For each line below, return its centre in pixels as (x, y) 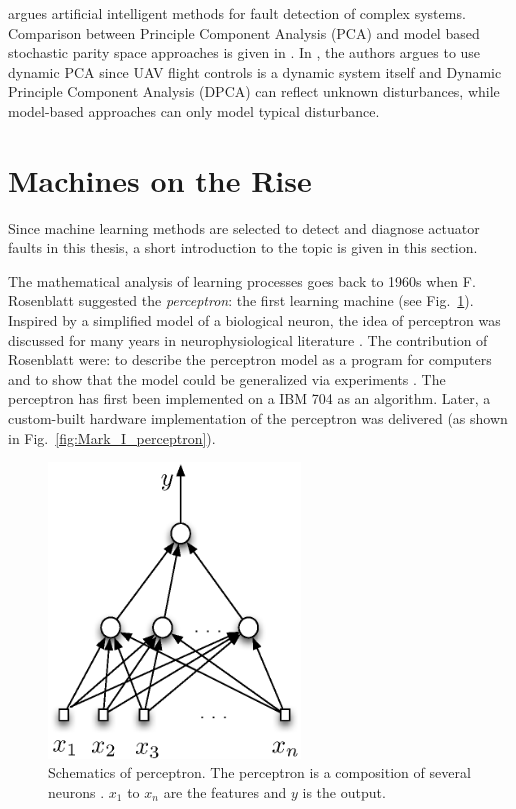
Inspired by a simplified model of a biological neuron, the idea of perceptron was (254, 320)
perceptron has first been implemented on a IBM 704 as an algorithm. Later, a (249, 398)
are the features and (225, 791)
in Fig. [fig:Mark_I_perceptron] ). (112, 437)
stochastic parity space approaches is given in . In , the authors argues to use (244, 52)
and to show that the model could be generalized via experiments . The (227, 378)
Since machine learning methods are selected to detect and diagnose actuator (244, 227)
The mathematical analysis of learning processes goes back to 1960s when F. (242, 280)
